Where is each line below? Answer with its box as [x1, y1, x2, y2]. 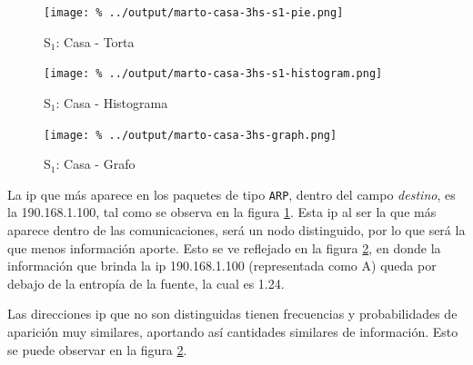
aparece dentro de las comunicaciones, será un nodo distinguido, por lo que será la [7, 221, 466, 239]
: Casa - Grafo [55, 154, 136, 173]
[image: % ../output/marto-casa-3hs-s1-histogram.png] [44, 67, 383, 81]
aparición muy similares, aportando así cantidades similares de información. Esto [7, 321, 458, 340]
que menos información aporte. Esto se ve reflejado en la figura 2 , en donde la [7, 238, 441, 257]
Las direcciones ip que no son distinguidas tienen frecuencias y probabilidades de [7, 304, 458, 323]
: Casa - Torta [55, 32, 135, 51]
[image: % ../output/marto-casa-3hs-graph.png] [44, 128, 337, 142]
